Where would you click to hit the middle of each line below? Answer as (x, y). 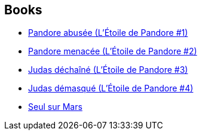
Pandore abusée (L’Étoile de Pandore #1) (108, 33)
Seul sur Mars (55, 107)
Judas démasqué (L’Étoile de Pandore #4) (111, 88)
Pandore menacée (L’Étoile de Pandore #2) (113, 51)
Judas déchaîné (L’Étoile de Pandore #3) (108, 70)
